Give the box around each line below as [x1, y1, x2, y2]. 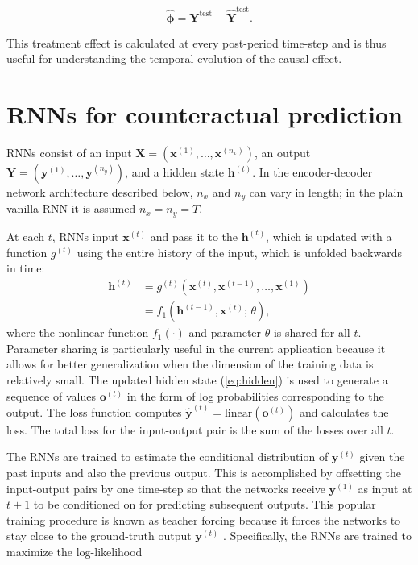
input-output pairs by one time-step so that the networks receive [6, 480, 325, 496]
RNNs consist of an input [6, 144, 132, 161]
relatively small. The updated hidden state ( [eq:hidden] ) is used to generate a [6, 372, 388, 388]
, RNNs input [52, 227, 119, 244]
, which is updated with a [266, 227, 392, 244]
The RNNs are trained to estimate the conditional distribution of [6, 448, 329, 465]
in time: [6, 260, 45, 276]
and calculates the [299, 403, 389, 420]
